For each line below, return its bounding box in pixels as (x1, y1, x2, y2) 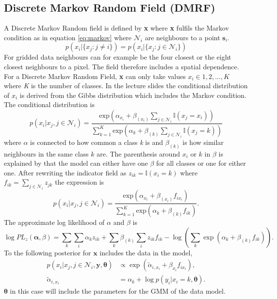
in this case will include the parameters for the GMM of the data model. (10, 286, 226, 296)
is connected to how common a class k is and (30, 137, 163, 147)
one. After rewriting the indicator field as (4, 167, 127, 177)
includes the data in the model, (99, 247, 193, 257)
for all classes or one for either (156, 158, 246, 168)
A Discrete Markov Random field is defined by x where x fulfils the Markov (4, 23, 229, 33)
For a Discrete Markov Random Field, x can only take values (4, 71, 186, 81)
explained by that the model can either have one (4, 158, 148, 168)
